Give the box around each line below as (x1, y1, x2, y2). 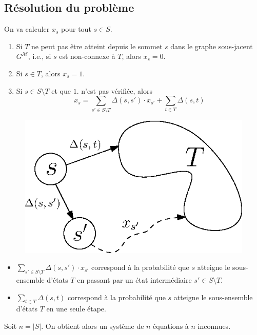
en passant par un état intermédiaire (77, 274, 192, 285)
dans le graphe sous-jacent (170, 40, 253, 51)
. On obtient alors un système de (41, 320, 144, 331)
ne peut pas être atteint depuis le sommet (31, 40, 163, 51)
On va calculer (4, 24, 50, 34)
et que (51, 85, 71, 96)
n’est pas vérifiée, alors (81, 85, 152, 96)
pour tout (61, 24, 91, 34)
